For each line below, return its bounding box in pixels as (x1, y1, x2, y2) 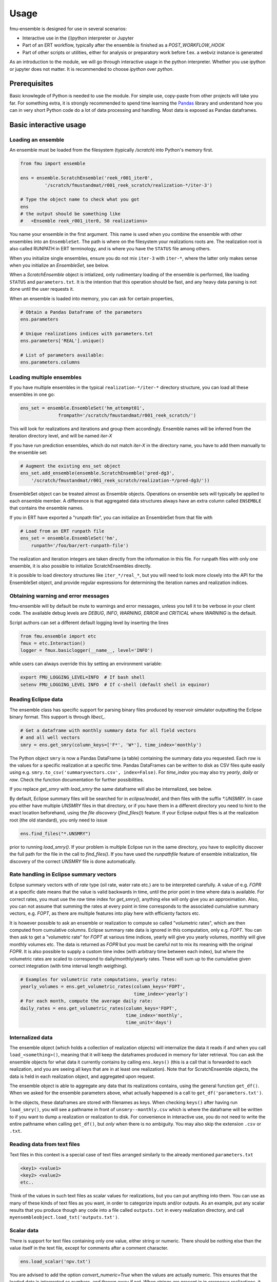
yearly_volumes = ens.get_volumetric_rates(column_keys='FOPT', (20, 984, 186, 990)
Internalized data (9, 1034, 53, 1041)
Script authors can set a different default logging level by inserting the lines (9, 619, 169, 626)
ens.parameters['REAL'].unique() (20, 338, 105, 344)
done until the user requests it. (9, 286, 74, 292)
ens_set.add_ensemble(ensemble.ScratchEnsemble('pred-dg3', (20, 470, 175, 476)
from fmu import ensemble (20, 161, 86, 167)
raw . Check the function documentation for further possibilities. (9, 776, 144, 783)
